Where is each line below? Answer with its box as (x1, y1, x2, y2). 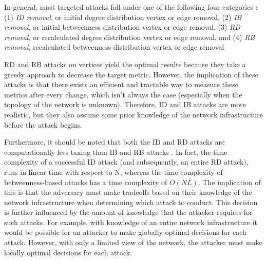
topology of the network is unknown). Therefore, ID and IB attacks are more (4, 99, 246, 110)
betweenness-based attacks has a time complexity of (4, 176, 167, 187)
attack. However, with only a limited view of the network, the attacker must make (4, 237, 262, 248)
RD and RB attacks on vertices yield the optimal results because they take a (4, 58, 246, 69)
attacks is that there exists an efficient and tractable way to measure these (4, 79, 238, 90)
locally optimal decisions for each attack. (4, 247, 132, 257)
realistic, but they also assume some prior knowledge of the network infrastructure (4, 109, 263, 119)
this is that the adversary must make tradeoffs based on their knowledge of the (4, 187, 252, 197)
